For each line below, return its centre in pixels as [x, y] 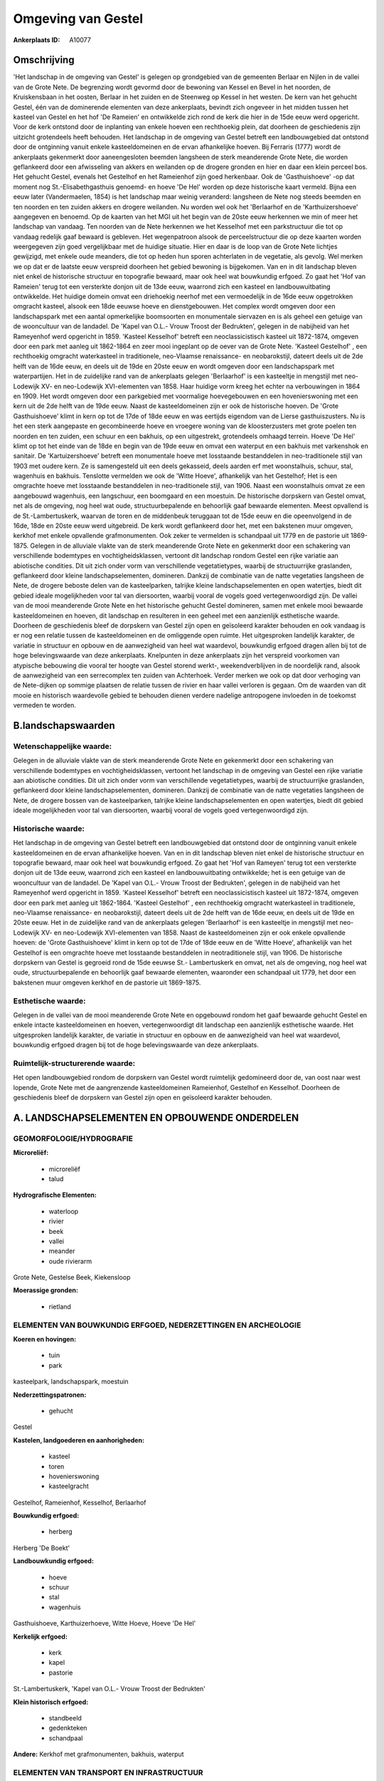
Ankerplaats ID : [37, 40]
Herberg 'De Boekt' [42, 1548]
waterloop [64, 1211]
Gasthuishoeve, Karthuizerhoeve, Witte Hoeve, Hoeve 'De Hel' [105, 1624]
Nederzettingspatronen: [50, 1395]
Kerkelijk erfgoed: [40, 1636]
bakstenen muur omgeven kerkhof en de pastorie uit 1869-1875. [107, 982]
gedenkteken [68, 1728]
